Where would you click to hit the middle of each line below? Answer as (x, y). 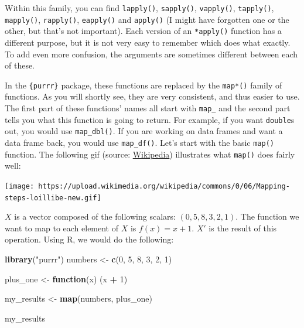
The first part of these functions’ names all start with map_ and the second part (148, 108)
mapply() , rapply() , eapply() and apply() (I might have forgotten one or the (147, 19)
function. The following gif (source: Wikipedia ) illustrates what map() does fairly (150, 154)
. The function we (267, 216)
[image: (20, 186)
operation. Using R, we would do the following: (89, 239)
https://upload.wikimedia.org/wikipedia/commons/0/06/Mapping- (164, 186)
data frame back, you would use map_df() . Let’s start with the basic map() (139, 142)
